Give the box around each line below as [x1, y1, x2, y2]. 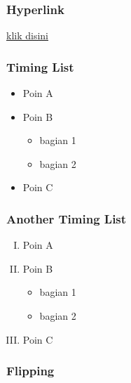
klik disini [6, 28, 48, 43]
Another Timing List [6, 209, 127, 227]
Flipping [6, 362, 55, 379]
